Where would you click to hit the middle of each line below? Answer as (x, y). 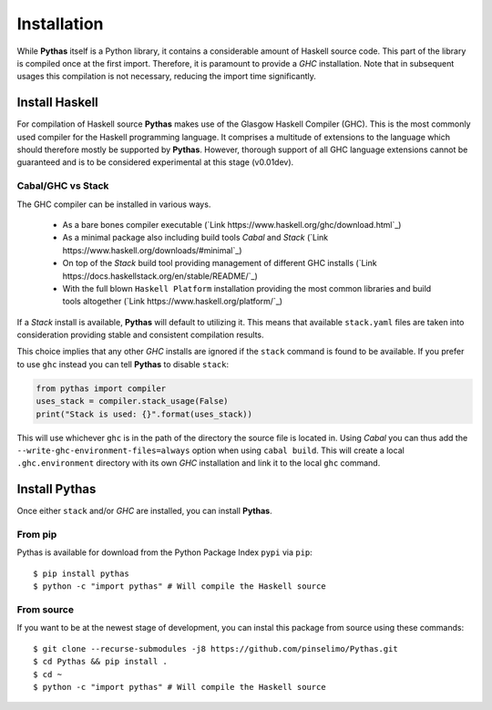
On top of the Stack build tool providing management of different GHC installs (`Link (220, 263)
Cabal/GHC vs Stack (63, 186)
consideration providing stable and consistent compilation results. (140, 335)
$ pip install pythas (81, 573)
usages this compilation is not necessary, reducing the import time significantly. (166, 77)
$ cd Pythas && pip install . (101, 662)
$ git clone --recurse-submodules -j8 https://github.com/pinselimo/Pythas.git (215, 648)
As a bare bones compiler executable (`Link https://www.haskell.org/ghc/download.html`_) (232, 224)
